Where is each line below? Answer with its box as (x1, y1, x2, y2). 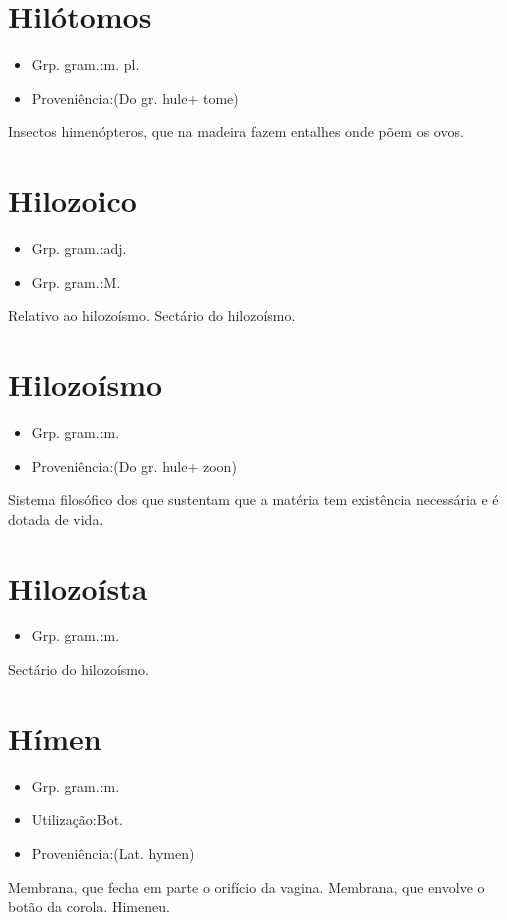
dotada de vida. (8, 508, 104, 529)
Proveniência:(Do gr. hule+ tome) (31, 87, 239, 108)
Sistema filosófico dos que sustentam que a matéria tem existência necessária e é (8, 489, 499, 510)
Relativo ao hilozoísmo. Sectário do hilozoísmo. (8, 305, 296, 326)
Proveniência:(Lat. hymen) (31, 842, 195, 863)
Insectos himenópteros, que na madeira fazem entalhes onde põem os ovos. (8, 121, 464, 142)
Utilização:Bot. (31, 809, 123, 830)
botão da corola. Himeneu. (8, 896, 170, 917)
